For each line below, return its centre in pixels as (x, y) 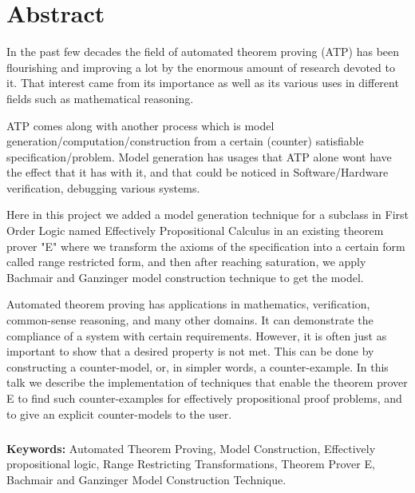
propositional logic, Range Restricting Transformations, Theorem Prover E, (191, 464)
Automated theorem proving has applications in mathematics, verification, (188, 304)
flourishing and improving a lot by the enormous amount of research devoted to (201, 67)
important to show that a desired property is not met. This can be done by (190, 351)
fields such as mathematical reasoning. (100, 98)
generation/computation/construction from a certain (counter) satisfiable (185, 141)
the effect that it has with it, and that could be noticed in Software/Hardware (198, 172)
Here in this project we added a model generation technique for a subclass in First (207, 215)
